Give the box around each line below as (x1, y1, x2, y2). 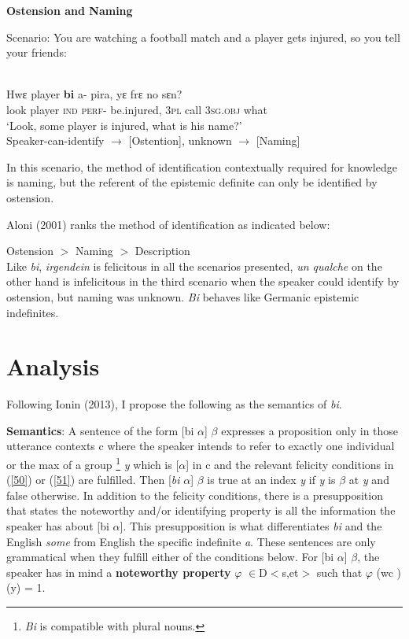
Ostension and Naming (6, 2, 133, 18)
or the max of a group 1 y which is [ (6, 454, 179, 472)
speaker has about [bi (6, 518, 109, 534)
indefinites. (6, 304, 59, 320)
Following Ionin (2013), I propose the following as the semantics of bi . (6, 396, 342, 412)
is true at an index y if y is (207, 471, 336, 488)
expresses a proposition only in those (221, 422, 399, 438)
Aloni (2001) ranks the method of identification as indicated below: (6, 216, 330, 232)
